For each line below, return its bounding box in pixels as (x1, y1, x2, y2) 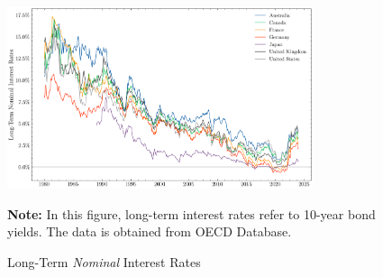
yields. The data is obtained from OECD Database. (7, 222, 292, 241)
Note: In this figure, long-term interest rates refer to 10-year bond (7, 204, 376, 223)
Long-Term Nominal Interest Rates (7, 252, 201, 271)
